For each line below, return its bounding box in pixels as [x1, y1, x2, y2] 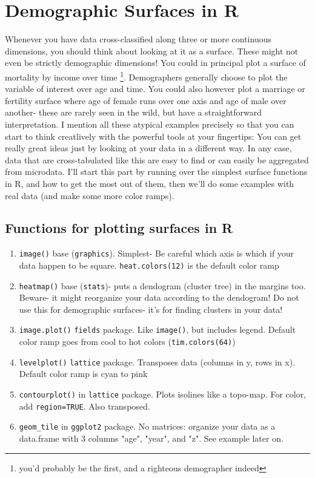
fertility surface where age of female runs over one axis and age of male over [5, 94, 287, 106]
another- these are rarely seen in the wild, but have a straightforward [5, 106, 262, 119]
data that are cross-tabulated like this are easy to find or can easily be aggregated [5, 153, 309, 166]
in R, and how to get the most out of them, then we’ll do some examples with [5, 177, 294, 189]
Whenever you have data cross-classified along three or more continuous [5, 33, 271, 45]
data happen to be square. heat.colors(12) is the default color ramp [19, 258, 279, 271]
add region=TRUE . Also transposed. [19, 399, 150, 412]
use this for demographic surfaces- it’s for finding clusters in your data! [19, 303, 283, 315]
